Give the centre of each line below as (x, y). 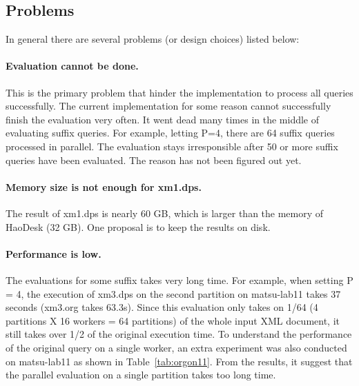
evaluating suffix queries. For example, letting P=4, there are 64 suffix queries (170, 133)
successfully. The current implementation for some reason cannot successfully (168, 106)
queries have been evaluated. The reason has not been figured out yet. (154, 160)
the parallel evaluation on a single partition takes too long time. (141, 375)
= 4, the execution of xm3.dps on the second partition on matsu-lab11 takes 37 (173, 293)
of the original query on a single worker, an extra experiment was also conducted (176, 347)
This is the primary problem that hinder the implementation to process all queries (179, 92)
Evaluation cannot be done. (72, 66)
